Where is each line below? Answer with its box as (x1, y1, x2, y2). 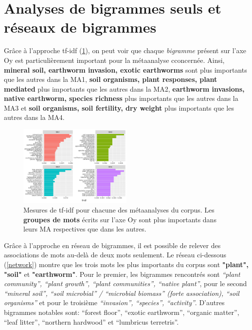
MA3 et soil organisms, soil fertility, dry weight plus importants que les (4, 102, 234, 113)
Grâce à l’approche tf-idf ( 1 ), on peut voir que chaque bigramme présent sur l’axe (4, 45, 247, 56)
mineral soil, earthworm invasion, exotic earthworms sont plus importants (4, 64, 247, 75)
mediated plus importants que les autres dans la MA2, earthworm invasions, (4, 83, 245, 94)
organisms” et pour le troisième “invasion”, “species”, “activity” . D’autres (4, 297, 225, 308)
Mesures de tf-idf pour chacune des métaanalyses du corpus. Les (23, 204, 215, 214)
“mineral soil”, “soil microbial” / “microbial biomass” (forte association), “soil (4, 288, 239, 298)
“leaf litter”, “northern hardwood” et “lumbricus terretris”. (4, 316, 179, 327)
